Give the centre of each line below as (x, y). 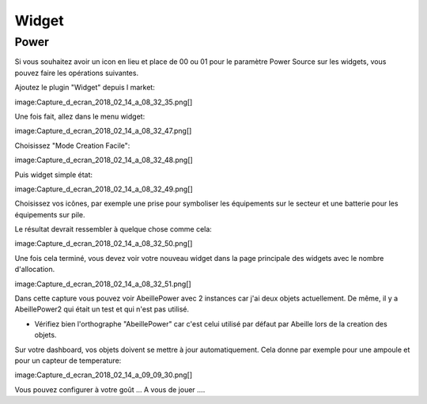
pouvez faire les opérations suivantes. (76, 73)
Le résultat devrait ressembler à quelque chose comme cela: (113, 229)
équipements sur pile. (50, 214)
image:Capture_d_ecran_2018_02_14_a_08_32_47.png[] (103, 131)
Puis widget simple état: (54, 175)
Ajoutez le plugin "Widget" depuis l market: (85, 88)
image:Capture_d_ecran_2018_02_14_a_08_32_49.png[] (104, 189)
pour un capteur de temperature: (68, 361)
